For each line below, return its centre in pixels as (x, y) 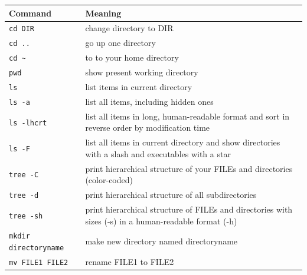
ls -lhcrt (28, 123)
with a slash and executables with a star (158, 153)
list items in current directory (139, 87)
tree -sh (26, 216)
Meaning (103, 13)
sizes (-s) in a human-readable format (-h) (161, 221)
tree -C (24, 175)
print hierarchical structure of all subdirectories (171, 195)
